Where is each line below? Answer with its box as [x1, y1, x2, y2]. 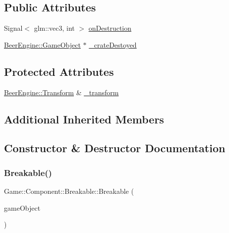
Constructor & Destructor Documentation [4, 140, 226, 156]
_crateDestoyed [89, 39, 137, 50]
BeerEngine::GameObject [4, 39, 81, 50]
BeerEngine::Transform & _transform [4, 87, 119, 97]
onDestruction [88, 23, 132, 33]
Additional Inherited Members [4, 111, 164, 126]
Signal [4, 23, 23, 33]
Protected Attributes [4, 63, 114, 79]
